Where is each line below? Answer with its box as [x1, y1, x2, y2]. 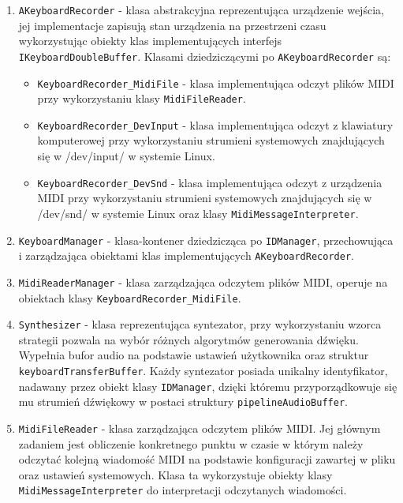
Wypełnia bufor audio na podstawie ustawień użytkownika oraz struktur [18, 347, 369, 363]
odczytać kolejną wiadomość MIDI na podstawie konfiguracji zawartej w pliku [18, 451, 396, 467]
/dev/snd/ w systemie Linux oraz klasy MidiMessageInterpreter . [37, 205, 359, 221]
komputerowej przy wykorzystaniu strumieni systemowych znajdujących [37, 132, 385, 148]
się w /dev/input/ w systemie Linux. [37, 148, 215, 164]
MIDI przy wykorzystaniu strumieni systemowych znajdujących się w [37, 190, 372, 206]
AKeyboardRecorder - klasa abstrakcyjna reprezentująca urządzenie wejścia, [18, 2, 384, 17]
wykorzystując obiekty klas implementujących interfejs [18, 32, 282, 49]
